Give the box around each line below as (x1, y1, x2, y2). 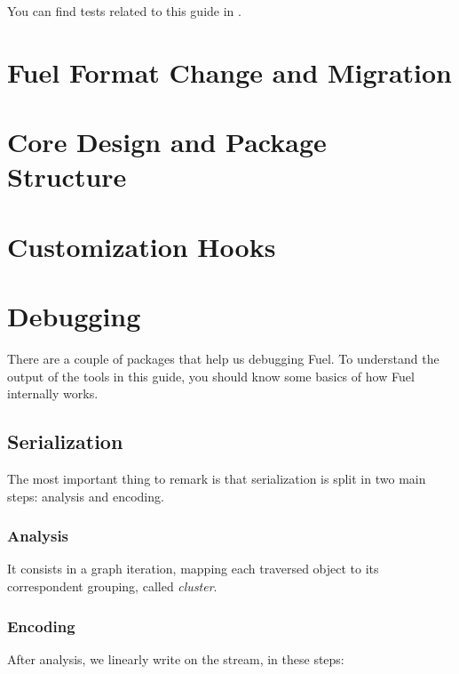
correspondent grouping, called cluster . (7, 577, 218, 596)
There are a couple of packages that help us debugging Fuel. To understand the (7, 349, 439, 368)
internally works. (7, 384, 99, 403)
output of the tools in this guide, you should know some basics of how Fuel (7, 366, 415, 385)
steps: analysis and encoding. (7, 486, 164, 505)
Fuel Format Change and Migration (7, 53, 452, 90)
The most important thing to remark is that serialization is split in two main (7, 469, 426, 488)
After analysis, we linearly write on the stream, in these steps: (7, 649, 344, 668)
